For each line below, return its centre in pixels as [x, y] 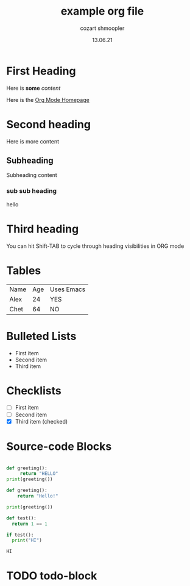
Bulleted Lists [41, 336]
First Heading [41, 71]
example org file [102, 11]
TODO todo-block [52, 576]
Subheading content [32, 175]
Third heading [43, 229]
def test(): [21, 518]
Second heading [49, 124]
